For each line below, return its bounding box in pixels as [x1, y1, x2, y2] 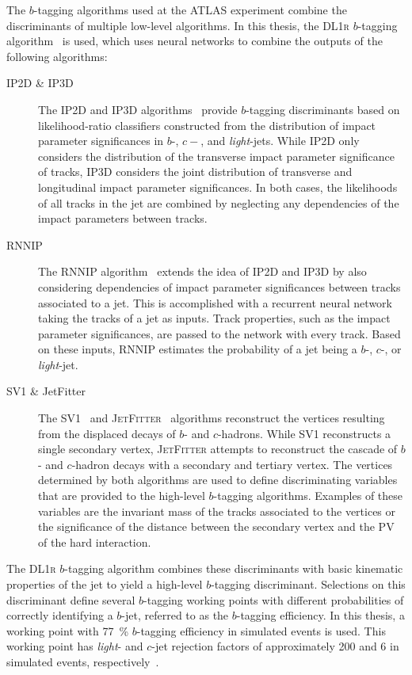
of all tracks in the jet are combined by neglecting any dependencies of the [38, 194, 399, 211]
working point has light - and [6, 638, 143, 654]
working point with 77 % [6, 622, 129, 639]
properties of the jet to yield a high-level [6, 576, 203, 592]
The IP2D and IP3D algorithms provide [38, 101, 238, 117]
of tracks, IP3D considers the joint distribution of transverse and [38, 163, 353, 180]
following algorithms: [6, 48, 108, 64]
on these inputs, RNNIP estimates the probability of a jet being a [38, 341, 357, 357]
